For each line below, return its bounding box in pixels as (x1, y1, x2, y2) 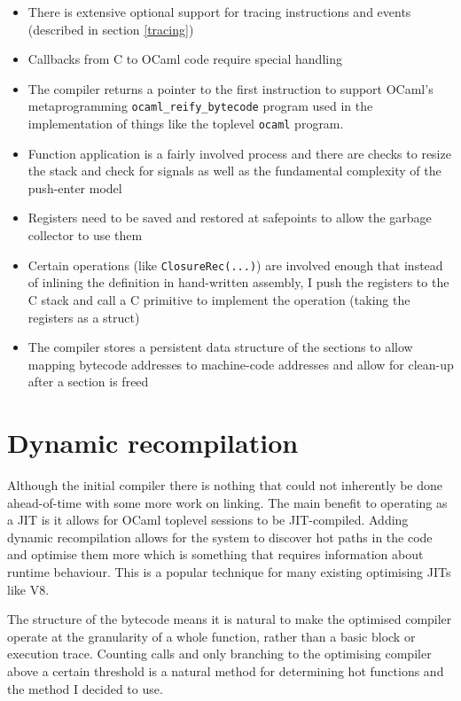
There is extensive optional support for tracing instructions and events (27, 3, 411, 20)
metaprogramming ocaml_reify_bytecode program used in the (27, 97, 373, 115)
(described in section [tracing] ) (27, 19, 194, 38)
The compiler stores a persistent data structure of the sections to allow (27, 338, 413, 356)
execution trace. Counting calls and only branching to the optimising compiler (7, 644, 432, 663)
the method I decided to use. (7, 679, 163, 697)
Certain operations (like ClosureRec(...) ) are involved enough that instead (27, 255, 443, 274)
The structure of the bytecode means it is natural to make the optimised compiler (7, 610, 452, 628)
